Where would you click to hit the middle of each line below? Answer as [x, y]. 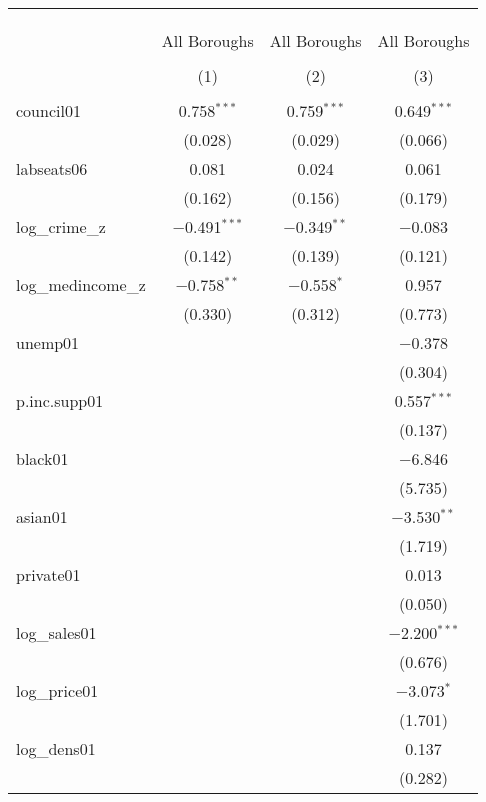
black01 [42, 458]
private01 [48, 574]
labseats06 [52, 168]
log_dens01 [56, 748]
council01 [48, 110]
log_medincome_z [81, 284]
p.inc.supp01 [60, 400]
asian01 [42, 516]
